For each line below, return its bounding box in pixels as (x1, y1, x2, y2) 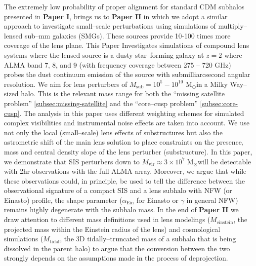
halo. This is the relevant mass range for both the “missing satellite (21, 88, 225, 99)
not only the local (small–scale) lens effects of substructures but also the (4, 127, 223, 137)
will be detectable (198, 156, 251, 166)
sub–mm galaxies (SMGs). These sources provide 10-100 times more (25, 30, 231, 40)
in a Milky (196, 78, 228, 89)
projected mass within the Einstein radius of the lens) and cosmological (4, 224, 220, 234)
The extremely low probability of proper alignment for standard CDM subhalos (4, 1, 245, 11)
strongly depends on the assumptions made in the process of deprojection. (4, 253, 228, 263)
